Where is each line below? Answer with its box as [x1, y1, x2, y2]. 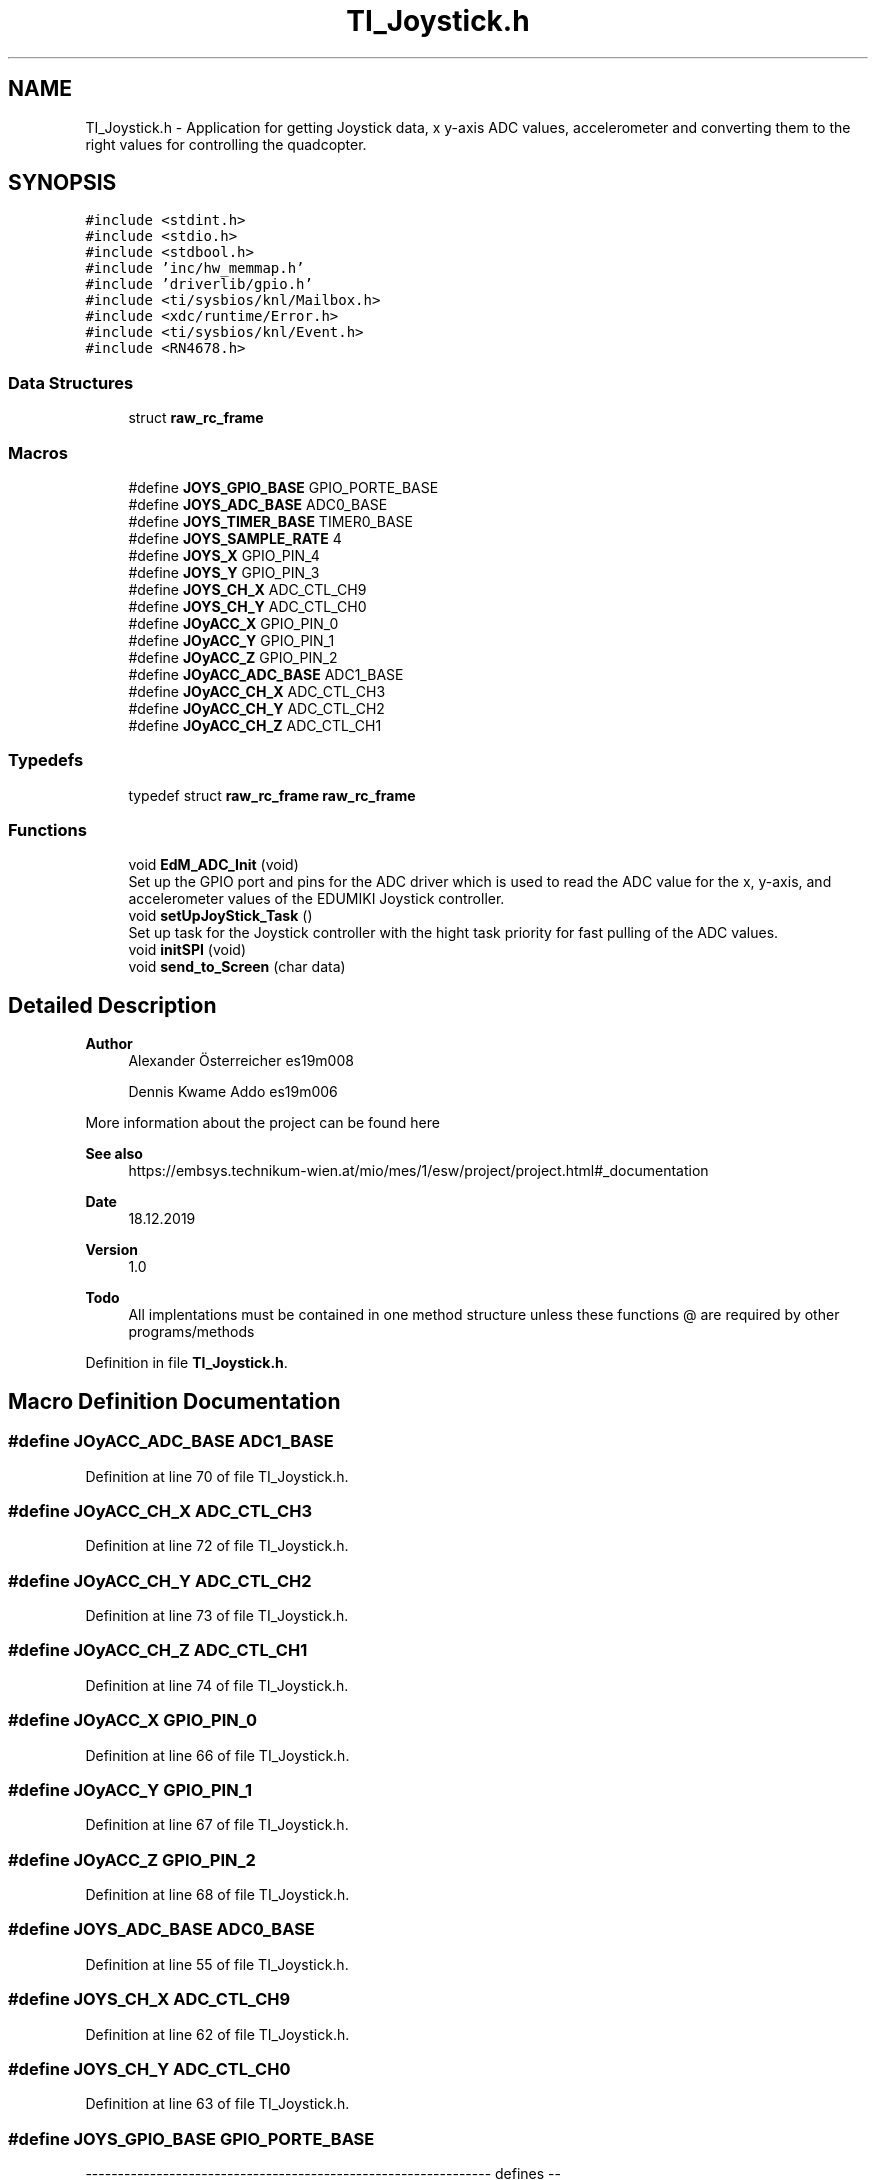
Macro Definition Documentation [8, 1388, 341, 1414]
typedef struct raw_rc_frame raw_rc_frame [128, 786, 416, 804]
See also [85, 1145, 143, 1163]
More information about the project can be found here [85, 1114, 440, 1132]
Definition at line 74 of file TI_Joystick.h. [85, 1676, 349, 1694]
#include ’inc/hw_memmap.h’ [85, 260, 305, 277]
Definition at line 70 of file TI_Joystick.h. [85, 1467, 349, 1485]
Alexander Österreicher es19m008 [128, 1052, 354, 1070]
